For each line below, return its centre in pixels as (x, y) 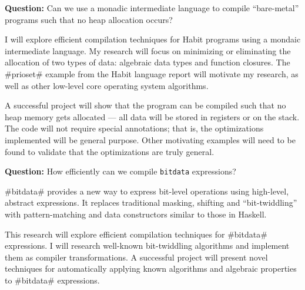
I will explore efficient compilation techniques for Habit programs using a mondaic (153, 39)
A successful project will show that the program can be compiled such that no (145, 105)
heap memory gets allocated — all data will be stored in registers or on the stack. (152, 116)
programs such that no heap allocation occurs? (89, 19)
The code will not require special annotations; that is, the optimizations (134, 128)
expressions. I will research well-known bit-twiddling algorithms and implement (147, 245)
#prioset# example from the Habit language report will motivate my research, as (152, 73)
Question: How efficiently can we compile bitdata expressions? (120, 171)
